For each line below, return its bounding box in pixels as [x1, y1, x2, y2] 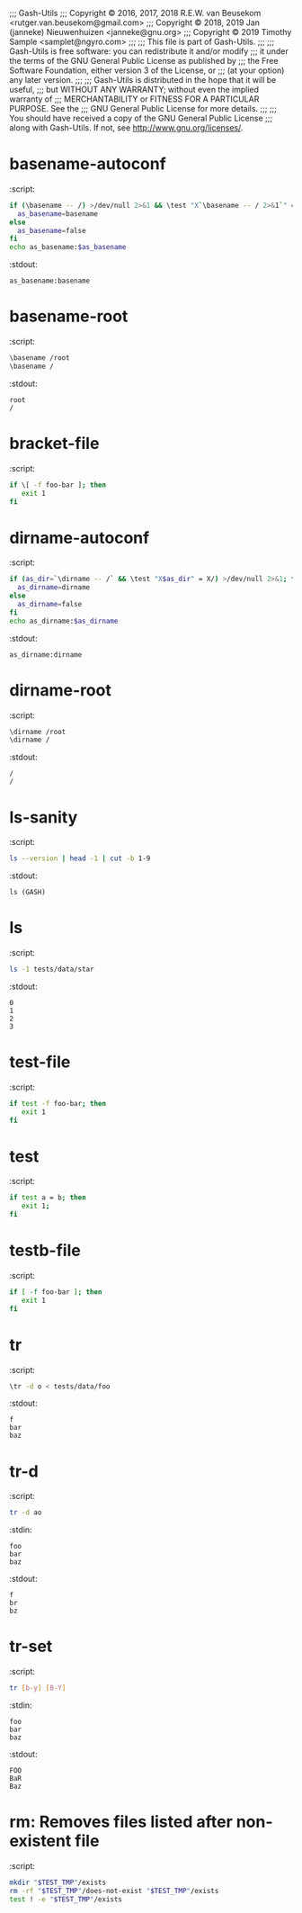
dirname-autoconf [9, 527, 150, 548]
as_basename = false [17, 226, 87, 235]
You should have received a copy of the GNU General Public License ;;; [9, 112, 272, 123]
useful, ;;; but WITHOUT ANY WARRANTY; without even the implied [9, 85, 259, 94]
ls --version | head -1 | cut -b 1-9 [9, 854, 151, 863]
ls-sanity [9, 807, 78, 827]
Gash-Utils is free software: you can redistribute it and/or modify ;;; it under [9, 46, 289, 57]
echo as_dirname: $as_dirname [9, 616, 119, 625]
